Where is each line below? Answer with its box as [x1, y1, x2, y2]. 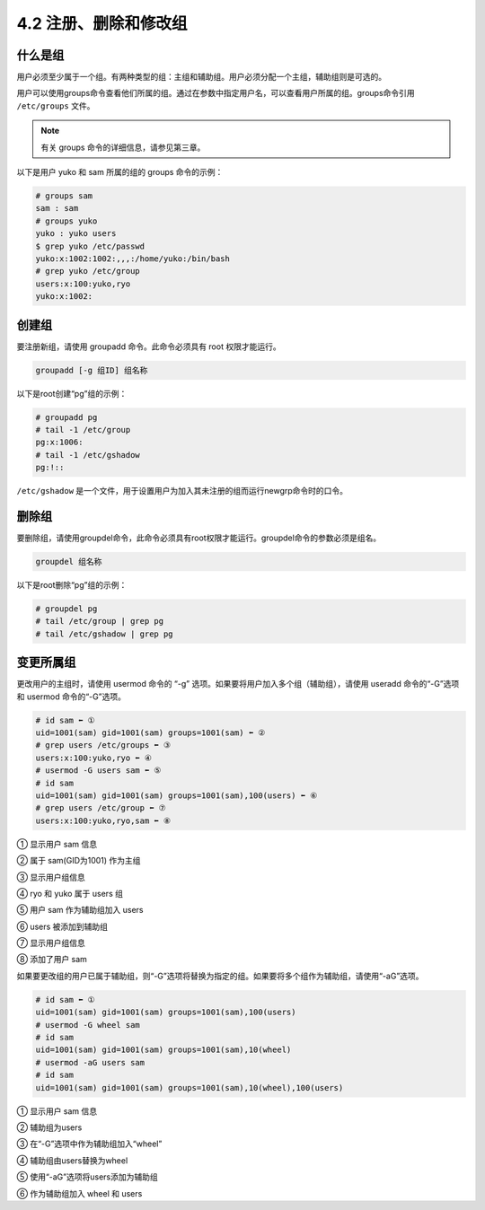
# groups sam [35, 191, 93, 201]
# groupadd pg [35, 412, 98, 422]
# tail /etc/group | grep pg [35, 616, 164, 627]
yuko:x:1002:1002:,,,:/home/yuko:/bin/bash [35, 253, 231, 264]
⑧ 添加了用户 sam [16, 954, 87, 965]
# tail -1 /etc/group [35, 425, 131, 434]
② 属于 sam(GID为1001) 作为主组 [16, 855, 141, 866]
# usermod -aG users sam [35, 1057, 145, 1067]
